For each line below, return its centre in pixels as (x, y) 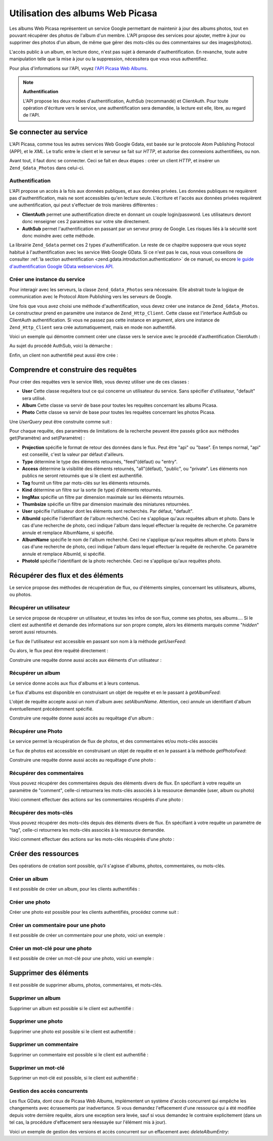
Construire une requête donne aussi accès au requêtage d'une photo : (83, 760)
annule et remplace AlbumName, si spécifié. (68, 532)
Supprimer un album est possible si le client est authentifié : (72, 1008)
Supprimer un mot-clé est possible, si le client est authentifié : (74, 1078)
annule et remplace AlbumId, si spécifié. (64, 554)
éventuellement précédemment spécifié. (51, 709)
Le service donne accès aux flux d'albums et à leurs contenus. (75, 683)
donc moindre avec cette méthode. (59, 236)
